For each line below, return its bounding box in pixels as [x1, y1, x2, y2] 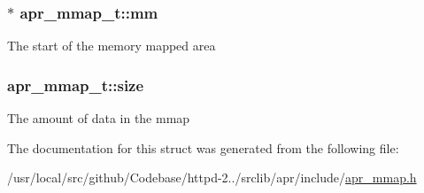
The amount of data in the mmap [7, 109, 190, 127]
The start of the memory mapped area [7, 36, 216, 55]
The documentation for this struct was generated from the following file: [7, 138, 399, 157]
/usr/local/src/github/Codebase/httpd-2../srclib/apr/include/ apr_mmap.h [7, 168, 417, 187]
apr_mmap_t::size [7, 73, 144, 96]
